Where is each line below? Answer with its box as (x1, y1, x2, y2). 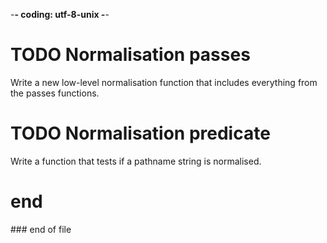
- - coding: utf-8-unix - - (10, 9, 110, 20)
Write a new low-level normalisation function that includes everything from (10, 76, 318, 88)
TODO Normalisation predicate (10, 122, 271, 145)
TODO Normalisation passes (10, 44, 251, 66)
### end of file (10, 223, 72, 235)
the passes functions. (10, 87, 100, 99)
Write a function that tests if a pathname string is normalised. (10, 155, 262, 167)
